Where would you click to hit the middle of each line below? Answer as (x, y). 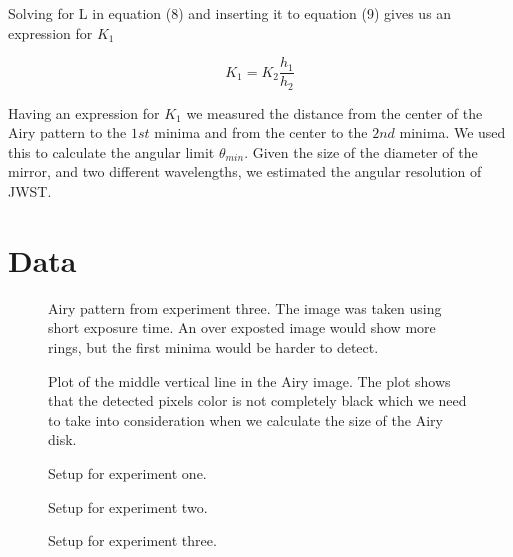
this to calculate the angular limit (111, 151)
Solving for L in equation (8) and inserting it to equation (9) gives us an (230, 13)
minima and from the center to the (261, 132)
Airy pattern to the (67, 132)
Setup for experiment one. (127, 472)
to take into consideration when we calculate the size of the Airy (245, 419)
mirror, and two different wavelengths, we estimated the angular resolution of (245, 171)
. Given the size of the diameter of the (361, 151)
